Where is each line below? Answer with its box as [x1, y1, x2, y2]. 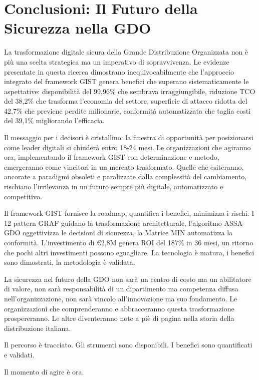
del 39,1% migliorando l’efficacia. [4, 115, 105, 126]
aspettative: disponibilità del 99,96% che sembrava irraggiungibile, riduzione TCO [4, 86, 255, 96]
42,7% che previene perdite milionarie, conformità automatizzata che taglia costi [4, 105, 251, 116]
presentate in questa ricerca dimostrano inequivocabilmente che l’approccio [4, 66, 234, 77]
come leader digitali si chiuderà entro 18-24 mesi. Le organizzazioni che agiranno [4, 142, 251, 152]
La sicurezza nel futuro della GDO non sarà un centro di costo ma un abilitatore [4, 273, 251, 284]
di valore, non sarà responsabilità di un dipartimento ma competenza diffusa [4, 283, 238, 294]
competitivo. [4, 191, 42, 201]
